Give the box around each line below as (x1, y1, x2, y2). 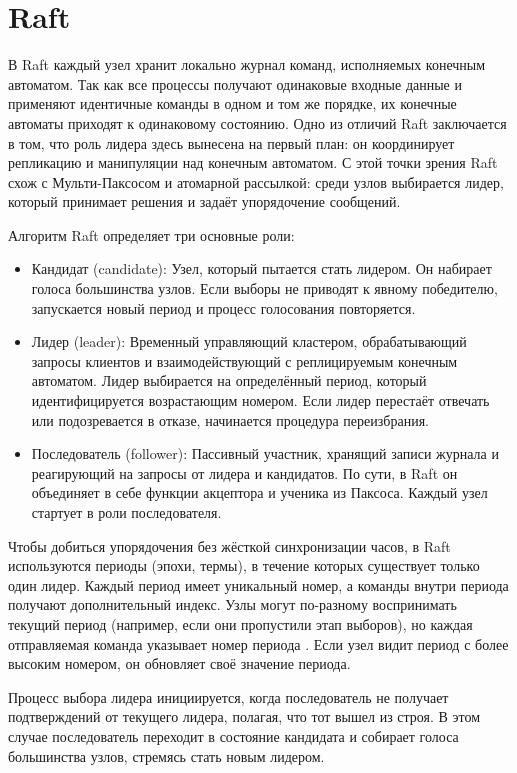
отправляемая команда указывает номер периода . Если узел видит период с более (8, 633, 509, 654)
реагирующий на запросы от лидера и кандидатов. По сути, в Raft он (31, 462, 458, 483)
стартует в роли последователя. (31, 502, 222, 522)
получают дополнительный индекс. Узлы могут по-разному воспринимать (8, 594, 457, 615)
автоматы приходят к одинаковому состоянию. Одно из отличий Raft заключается (8, 112, 507, 133)
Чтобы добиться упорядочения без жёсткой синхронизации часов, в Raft (8, 535, 451, 556)
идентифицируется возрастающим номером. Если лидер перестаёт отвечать (31, 390, 490, 411)
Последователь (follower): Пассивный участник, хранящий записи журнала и (31, 443, 499, 464)
